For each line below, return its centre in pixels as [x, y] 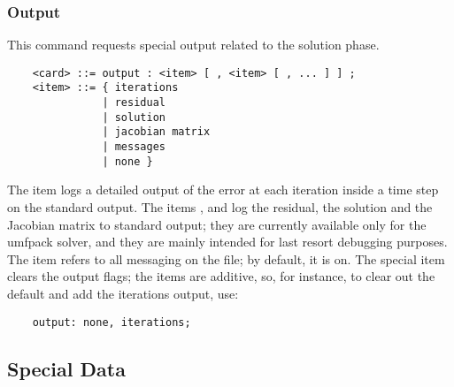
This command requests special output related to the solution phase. [193, 45]
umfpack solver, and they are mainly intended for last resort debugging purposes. [227, 242]
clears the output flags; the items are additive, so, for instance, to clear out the [221, 276]
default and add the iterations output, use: [123, 293]
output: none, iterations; [112, 322]
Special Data [66, 368]
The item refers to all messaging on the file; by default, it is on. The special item [226, 258]
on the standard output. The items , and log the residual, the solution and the [220, 207]
